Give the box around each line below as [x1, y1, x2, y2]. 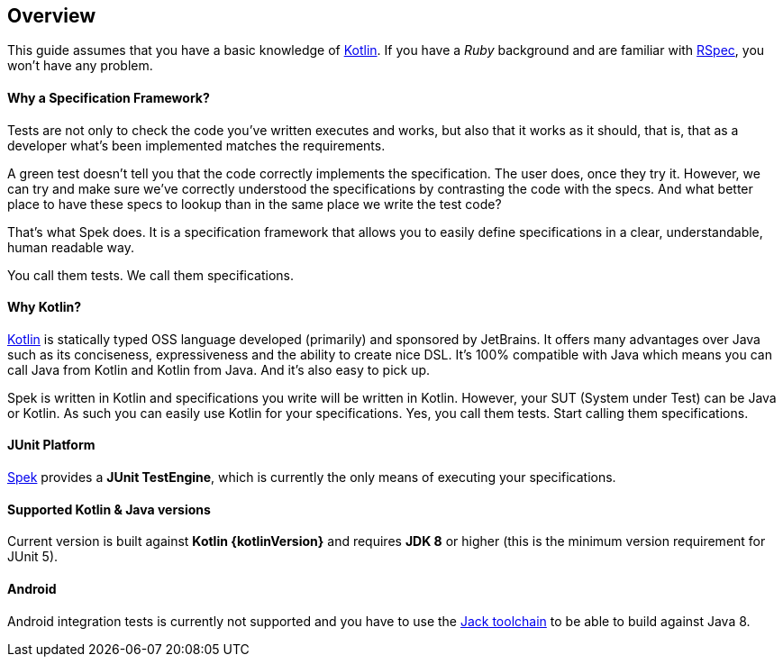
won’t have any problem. [7, 58, 153, 74]
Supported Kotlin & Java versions [7, 501, 211, 517]
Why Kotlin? [7, 299, 82, 315]
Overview [7, 5, 96, 27]
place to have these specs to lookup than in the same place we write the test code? [7, 196, 502, 212]
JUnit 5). [7, 549, 59, 565]
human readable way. [7, 239, 134, 255]
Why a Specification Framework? [7, 90, 210, 106]
